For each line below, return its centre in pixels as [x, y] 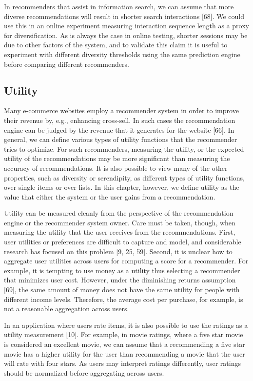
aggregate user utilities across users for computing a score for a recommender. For [126, 261]
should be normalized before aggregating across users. [84, 372]
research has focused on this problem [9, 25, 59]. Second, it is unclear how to [118, 251]
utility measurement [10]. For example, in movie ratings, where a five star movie [124, 334]
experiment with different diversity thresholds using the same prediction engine [122, 54]
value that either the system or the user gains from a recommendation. [110, 196]
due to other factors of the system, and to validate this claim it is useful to [116, 45]
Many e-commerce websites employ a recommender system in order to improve [121, 110]
